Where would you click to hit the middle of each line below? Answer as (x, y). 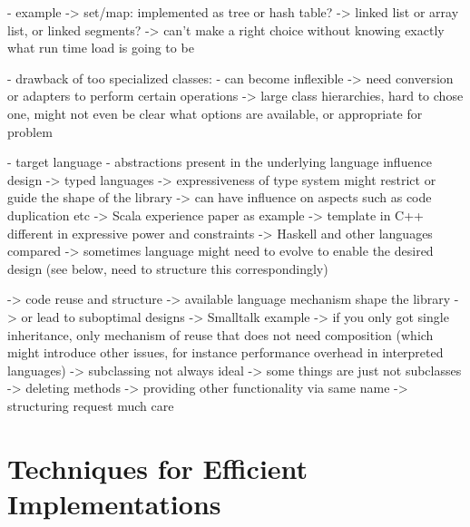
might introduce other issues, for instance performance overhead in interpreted (225, 352)
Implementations (114, 503)
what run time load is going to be (101, 48)
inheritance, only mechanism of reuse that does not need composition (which (220, 334)
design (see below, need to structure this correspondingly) (168, 268)
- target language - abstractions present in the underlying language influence (220, 162)
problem (30, 131)
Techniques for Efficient (158, 468)
